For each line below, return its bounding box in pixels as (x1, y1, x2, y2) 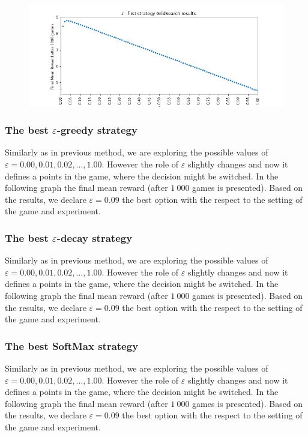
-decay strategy (56, 230, 133, 245)
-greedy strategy (56, 122, 137, 137)
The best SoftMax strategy (5, 338, 139, 353)
